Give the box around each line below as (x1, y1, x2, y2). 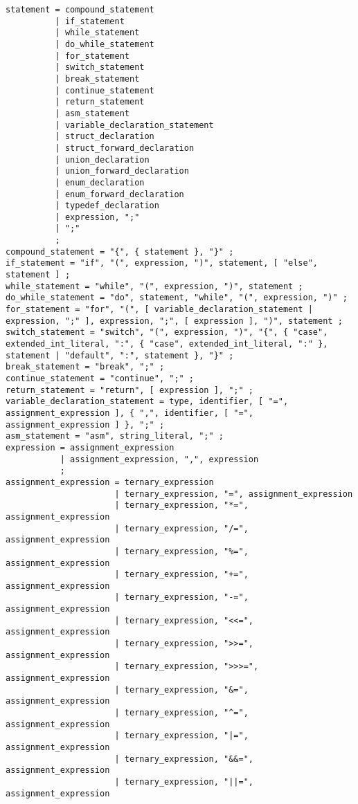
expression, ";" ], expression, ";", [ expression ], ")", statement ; (6, 316, 343, 326)
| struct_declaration (55, 131, 154, 142)
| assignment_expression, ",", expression (60, 454, 259, 464)
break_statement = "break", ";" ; (6, 362, 165, 372)
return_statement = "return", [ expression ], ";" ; (6, 385, 253, 395)
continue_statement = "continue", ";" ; (6, 374, 195, 383)
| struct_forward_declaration (55, 143, 195, 153)
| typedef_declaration (55, 201, 159, 211)
